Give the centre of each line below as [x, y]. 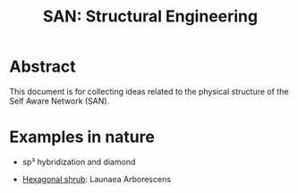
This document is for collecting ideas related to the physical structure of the [149, 91]
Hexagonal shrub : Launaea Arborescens [97, 179]
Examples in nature [82, 137]
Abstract [43, 67]
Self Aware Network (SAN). [60, 101]
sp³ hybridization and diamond [79, 162]
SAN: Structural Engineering [150, 17]
